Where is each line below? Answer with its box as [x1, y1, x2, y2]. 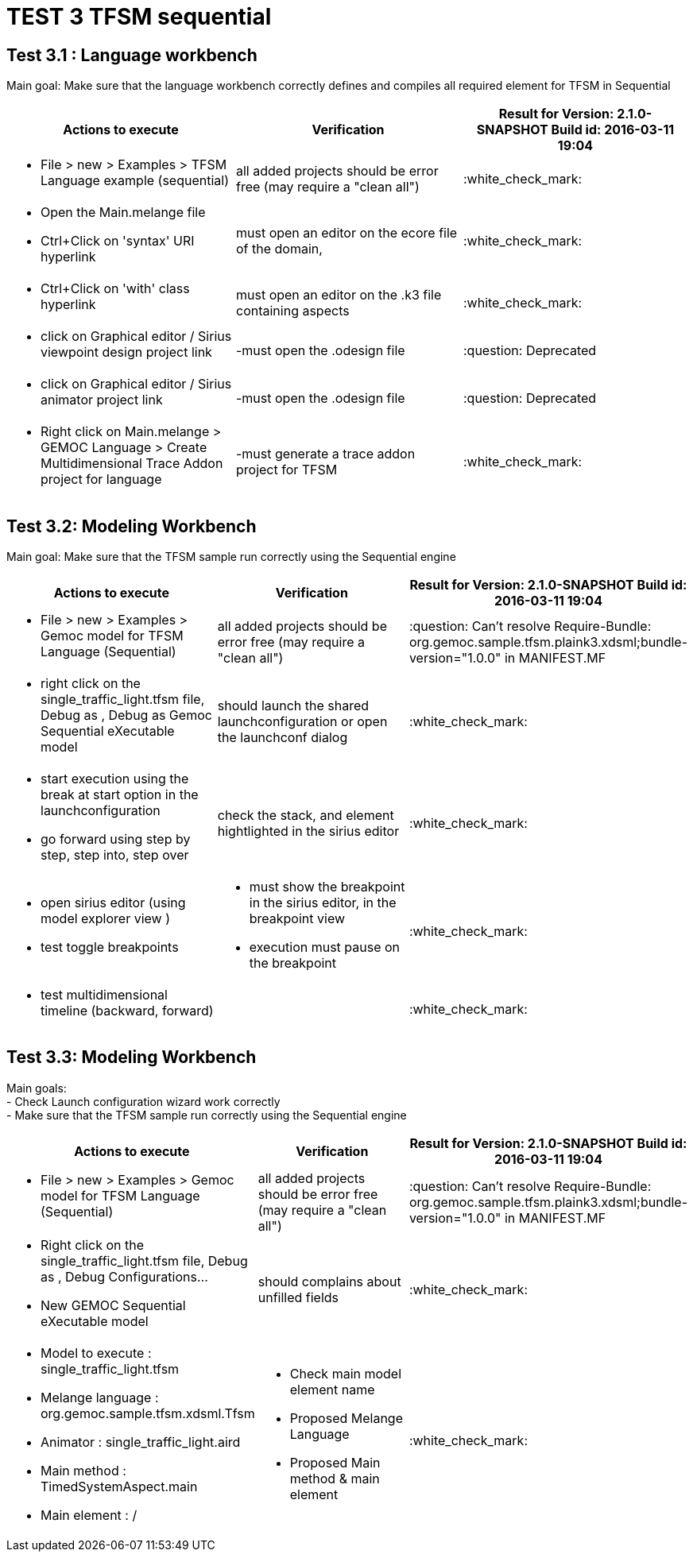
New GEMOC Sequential [41, 1297, 186, 1313]
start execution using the [41, 771, 189, 787]
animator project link [41, 392, 163, 408]
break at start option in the [41, 787, 199, 803]
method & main [289, 1470, 380, 1486]
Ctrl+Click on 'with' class [41, 280, 190, 297]
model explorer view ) [41, 910, 171, 927]
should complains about [257, 1273, 401, 1289]
